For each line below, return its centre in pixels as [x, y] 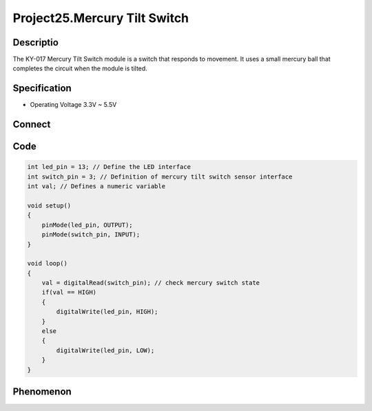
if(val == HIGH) [69, 292]
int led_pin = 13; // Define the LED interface [109, 167]
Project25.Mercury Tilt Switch [101, 18]
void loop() [48, 263]
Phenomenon [42, 391]
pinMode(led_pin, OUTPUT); [87, 225]
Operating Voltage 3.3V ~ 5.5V [73, 105]
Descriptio [35, 42]
